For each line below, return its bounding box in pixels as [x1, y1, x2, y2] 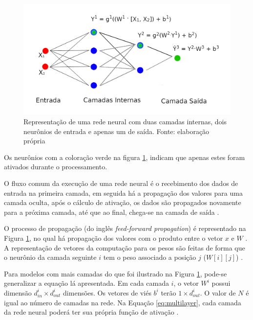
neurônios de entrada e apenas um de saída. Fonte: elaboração [23, 126, 210, 136]
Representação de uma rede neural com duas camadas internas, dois [23, 116, 227, 127]
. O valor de [200, 287, 236, 297]
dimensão [4, 287, 32, 297]
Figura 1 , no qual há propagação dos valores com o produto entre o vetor [4, 233, 223, 243]
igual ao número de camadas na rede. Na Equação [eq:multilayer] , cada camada [4, 297, 241, 307]
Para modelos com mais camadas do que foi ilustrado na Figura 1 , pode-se [4, 268, 227, 278]
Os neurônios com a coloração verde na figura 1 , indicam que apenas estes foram [4, 152, 245, 162]
